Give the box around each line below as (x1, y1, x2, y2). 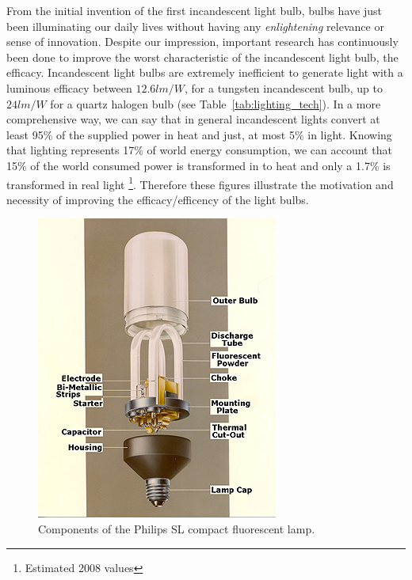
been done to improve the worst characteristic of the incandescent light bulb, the (6, 48, 399, 65)
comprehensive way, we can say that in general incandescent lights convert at (6, 111, 380, 127)
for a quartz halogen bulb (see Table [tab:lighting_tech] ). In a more (50, 95, 381, 112)
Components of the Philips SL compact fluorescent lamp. (38, 520, 315, 536)
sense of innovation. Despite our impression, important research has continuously (6, 33, 399, 50)
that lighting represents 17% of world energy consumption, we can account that (6, 142, 392, 158)
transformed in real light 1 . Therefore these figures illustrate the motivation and (6, 173, 394, 192)
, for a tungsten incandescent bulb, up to (185, 79, 383, 96)
